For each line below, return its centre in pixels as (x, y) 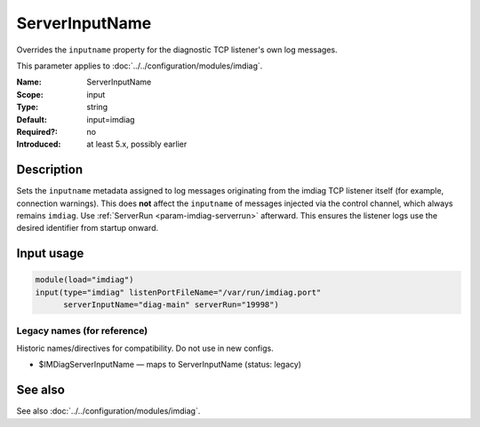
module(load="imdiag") (84, 280)
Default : (32, 119)
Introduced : (39, 144)
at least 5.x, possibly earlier (137, 144)
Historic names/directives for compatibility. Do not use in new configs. (145, 348)
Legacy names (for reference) (82, 330)
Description (50, 170)
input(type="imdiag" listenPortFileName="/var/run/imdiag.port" (178, 292)
